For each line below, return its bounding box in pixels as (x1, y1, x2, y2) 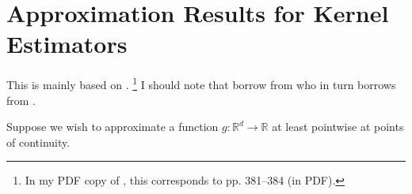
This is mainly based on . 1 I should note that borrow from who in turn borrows (6, 74, 396, 92)
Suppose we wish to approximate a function (6, 118, 219, 135)
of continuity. (6, 133, 71, 150)
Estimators (6, 28, 128, 60)
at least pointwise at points (272, 118, 404, 135)
